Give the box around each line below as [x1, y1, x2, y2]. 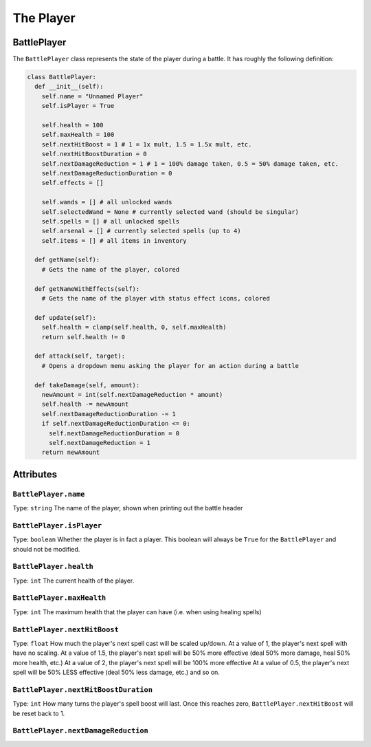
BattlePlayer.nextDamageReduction [12, 726, 149, 735]
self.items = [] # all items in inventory [41, 237, 187, 244]
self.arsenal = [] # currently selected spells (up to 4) [41, 227, 241, 235]
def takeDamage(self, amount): [34, 381, 140, 389]
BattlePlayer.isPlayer [12, 521, 102, 530]
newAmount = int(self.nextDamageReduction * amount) [41, 391, 223, 398]
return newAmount [41, 448, 100, 457]
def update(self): [34, 314, 96, 321]
